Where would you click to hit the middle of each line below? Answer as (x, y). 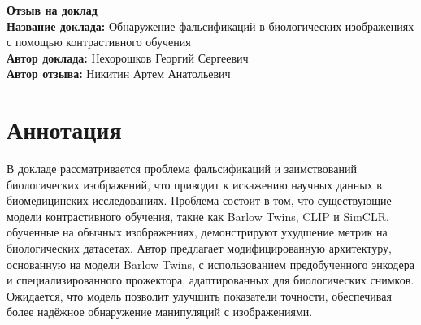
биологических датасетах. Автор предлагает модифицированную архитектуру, (199, 248)
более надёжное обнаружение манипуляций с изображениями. (160, 312)
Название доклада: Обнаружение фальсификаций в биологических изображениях (210, 26)
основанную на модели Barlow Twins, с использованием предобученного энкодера (210, 264)
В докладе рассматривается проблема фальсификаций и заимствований (182, 169)
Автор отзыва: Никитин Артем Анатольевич (119, 74)
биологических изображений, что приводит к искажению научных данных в (194, 184)
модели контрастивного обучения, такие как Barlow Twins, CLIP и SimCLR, (198, 216)
